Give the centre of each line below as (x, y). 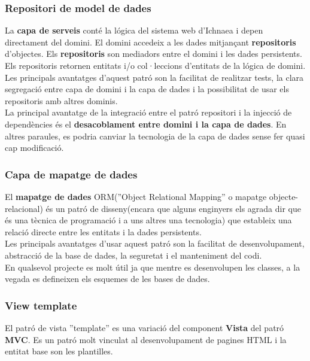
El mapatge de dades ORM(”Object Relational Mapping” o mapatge (136, 196)
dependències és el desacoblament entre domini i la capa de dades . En (146, 124)
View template (41, 305)
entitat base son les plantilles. (59, 351)
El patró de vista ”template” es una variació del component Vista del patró (145, 327)
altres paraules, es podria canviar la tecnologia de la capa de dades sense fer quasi (155, 136)
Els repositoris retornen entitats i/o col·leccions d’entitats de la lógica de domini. (155, 65)
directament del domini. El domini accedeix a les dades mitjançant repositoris (151, 42)
